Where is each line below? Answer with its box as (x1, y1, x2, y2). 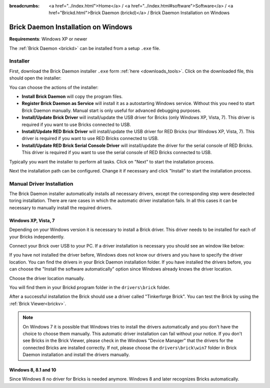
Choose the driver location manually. (9, 275, 85, 281)
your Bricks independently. (9, 233, 65, 239)
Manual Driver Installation (9, 180, 73, 187)
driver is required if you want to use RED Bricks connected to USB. (21, 135, 159, 141)
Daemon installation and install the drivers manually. (22, 351, 130, 357)
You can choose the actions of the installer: (9, 84, 98, 90)
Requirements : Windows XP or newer (9, 36, 87, 42)
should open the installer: (9, 75, 62, 81)
